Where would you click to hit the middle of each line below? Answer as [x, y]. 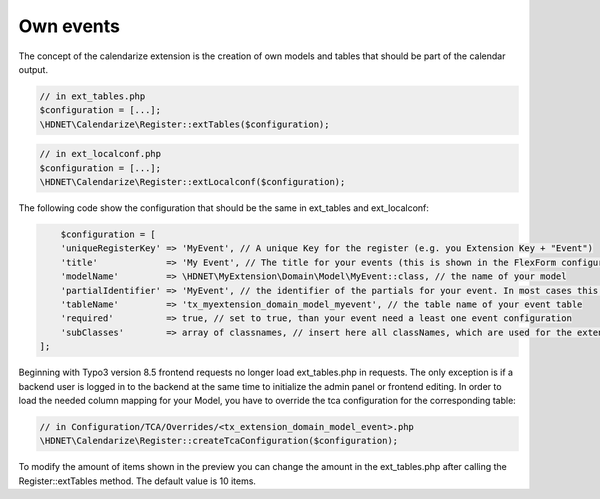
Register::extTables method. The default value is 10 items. [137, 481]
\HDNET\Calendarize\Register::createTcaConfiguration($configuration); [219, 441]
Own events [69, 26]
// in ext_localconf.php [100, 154]
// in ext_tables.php [92, 96]
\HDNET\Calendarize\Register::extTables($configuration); [184, 124]
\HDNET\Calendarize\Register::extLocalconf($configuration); [192, 182]
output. [33, 69]
